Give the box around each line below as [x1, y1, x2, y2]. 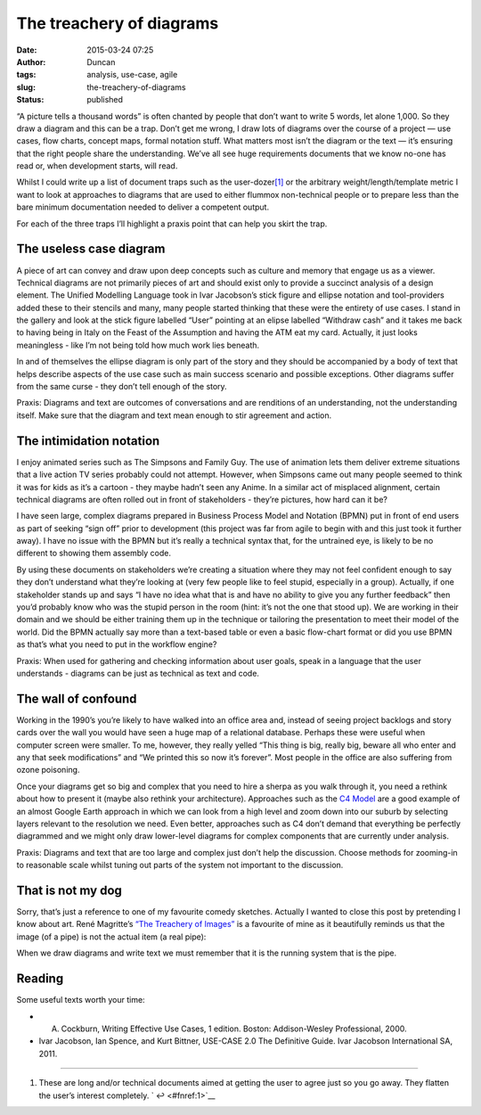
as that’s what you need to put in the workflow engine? [16, 639, 217, 650]
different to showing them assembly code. [16, 548, 172, 559]
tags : [16, 70, 37, 80]
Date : [16, 45, 37, 55]
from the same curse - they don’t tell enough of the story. [16, 381, 227, 392]
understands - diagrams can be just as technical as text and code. [16, 668, 260, 678]
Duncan [86, 56, 116, 67]
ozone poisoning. [16, 765, 80, 775]
